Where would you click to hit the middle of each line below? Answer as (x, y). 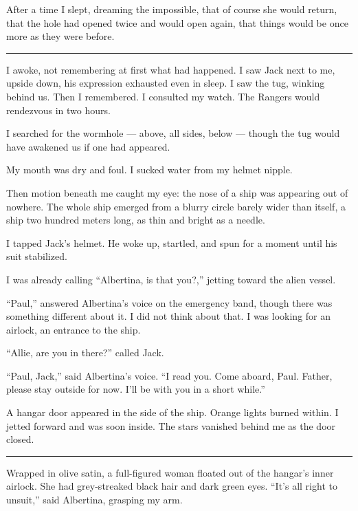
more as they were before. (60, 36)
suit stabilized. (37, 256)
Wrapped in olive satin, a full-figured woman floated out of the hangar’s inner (170, 472)
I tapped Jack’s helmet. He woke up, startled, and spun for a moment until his (172, 242)
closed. (20, 439)
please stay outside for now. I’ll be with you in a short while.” (136, 389)
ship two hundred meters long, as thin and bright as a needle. (136, 220)
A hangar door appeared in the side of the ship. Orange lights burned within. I (172, 412)
